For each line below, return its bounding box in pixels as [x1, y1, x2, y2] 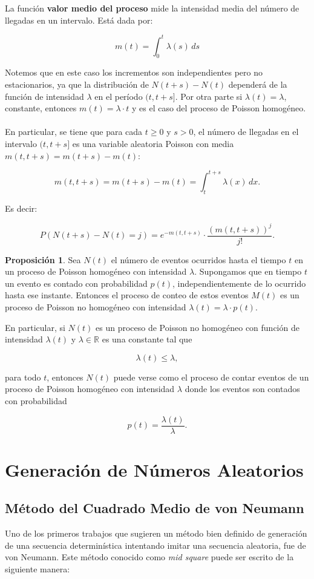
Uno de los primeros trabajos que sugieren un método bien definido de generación [5, 527, 307, 540]
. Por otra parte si [175, 90, 243, 102]
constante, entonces [5, 102, 77, 114]
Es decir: [5, 201, 38, 214]
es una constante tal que [102, 333, 192, 345]
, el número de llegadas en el [193, 125, 299, 138]
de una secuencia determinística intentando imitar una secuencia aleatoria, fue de [5, 538, 306, 551]
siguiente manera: [5, 563, 70, 575]
